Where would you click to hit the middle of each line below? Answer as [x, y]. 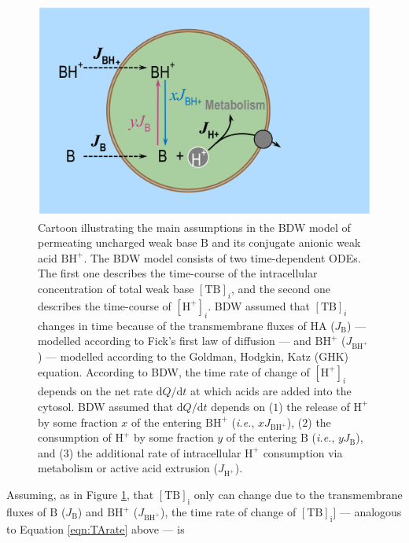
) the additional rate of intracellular [155, 452]
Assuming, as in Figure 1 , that [80, 495]
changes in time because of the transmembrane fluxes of [172, 325]
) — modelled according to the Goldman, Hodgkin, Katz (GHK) [193, 356]
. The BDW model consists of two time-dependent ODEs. [222, 257]
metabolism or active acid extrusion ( [128, 468]
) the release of [314, 406]
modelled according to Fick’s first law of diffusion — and [175, 341]
